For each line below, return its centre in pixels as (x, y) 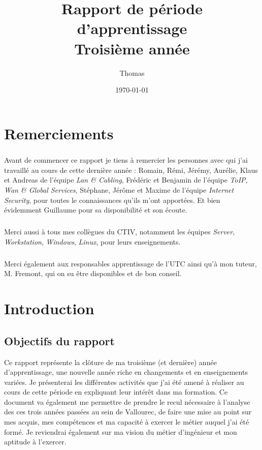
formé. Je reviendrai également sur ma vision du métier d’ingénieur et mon (121, 431)
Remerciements (59, 133)
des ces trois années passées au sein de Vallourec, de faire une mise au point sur (128, 412)
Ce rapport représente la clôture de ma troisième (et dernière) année (110, 362)
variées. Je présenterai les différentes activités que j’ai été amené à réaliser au (124, 382)
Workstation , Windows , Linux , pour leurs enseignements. (92, 241)
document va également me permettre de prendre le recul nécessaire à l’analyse (127, 401)
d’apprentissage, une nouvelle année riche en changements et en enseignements (126, 372)
